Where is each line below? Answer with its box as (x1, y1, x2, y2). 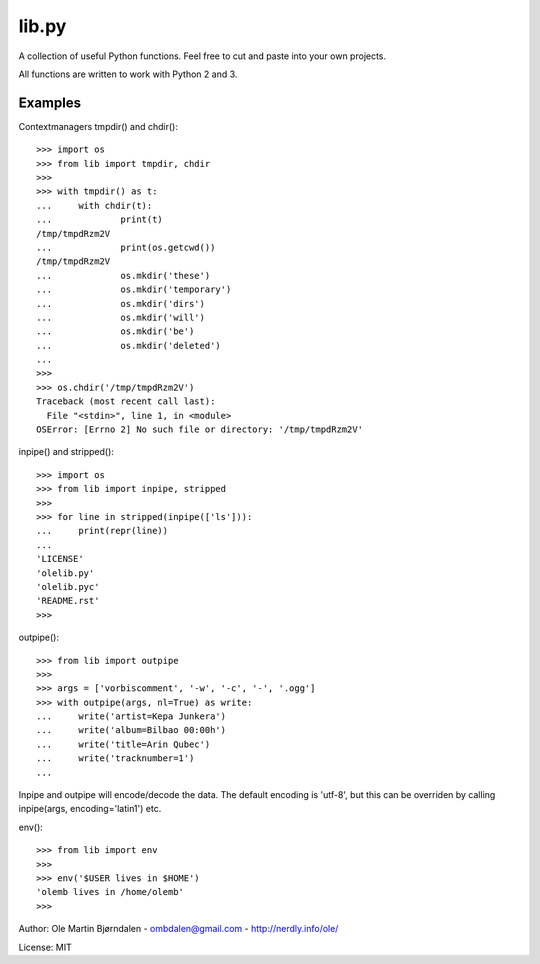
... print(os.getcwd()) (36, 241, 216, 253)
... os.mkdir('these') (36, 270, 211, 281)
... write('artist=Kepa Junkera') (36, 711, 227, 722)
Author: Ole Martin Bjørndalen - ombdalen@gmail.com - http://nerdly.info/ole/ (18, 923, 339, 935)
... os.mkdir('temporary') (36, 284, 232, 295)
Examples (18, 94, 82, 111)
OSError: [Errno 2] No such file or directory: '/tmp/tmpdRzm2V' (36, 424, 364, 435)
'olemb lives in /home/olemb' (36, 886, 185, 898)
